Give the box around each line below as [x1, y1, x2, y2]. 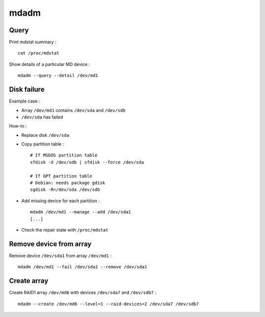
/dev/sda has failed [21, 114, 63, 120]
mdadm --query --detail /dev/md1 [18, 73, 98, 79]
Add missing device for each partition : [21, 198, 100, 204]
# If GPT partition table [30, 173, 93, 179]
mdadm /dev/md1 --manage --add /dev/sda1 [30, 209, 131, 215]
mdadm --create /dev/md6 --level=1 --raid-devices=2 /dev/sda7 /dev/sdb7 [18, 301, 199, 307]
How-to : [9, 123, 27, 129]
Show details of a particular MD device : [9, 61, 90, 67]
